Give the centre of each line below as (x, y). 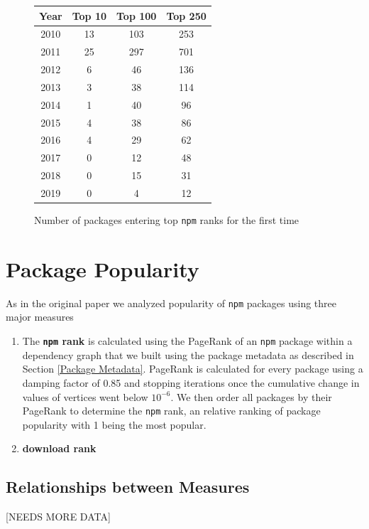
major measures (40, 317)
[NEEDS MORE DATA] (58, 517)
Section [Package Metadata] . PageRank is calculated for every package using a (193, 369)
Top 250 (186, 15)
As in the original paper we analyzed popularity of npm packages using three (171, 303)
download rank (59, 448)
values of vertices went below (85, 396)
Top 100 (137, 15)
